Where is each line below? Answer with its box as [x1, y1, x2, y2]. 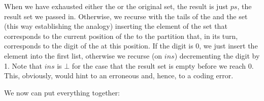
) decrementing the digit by [174, 50, 260, 61]
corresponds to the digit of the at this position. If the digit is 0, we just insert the [4, 40, 258, 51]
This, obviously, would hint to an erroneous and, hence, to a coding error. [4, 70, 234, 81]
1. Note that [4, 60, 43, 71]
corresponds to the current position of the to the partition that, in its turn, [4, 30, 238, 41]
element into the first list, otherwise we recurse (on [4, 50, 162, 61]
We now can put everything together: [4, 87, 120, 97]
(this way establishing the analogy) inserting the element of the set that [4, 21, 227, 31]
